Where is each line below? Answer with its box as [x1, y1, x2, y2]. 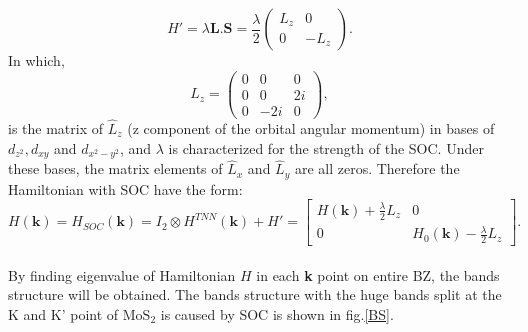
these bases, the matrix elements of [8, 158, 223, 179]
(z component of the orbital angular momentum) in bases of [127, 117, 495, 138]
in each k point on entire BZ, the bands [256, 264, 500, 285]
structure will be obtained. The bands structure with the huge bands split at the [8, 284, 502, 305]
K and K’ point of [8, 303, 119, 324]
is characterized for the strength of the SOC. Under [168, 137, 484, 158]
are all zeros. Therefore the [294, 158, 460, 179]
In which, [8, 50, 65, 70]
